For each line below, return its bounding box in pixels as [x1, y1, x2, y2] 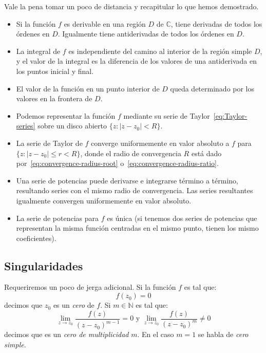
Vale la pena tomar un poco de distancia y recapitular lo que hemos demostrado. [4, 1, 259, 11]
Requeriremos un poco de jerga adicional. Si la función [4, 282, 176, 292]
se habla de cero [198, 329, 249, 340]
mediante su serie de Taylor [123, 110, 210, 121]
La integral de [16, 45, 61, 56]
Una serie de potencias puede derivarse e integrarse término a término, [16, 175, 239, 185]
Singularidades [4, 257, 83, 273]
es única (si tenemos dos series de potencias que [107, 212, 257, 223]
